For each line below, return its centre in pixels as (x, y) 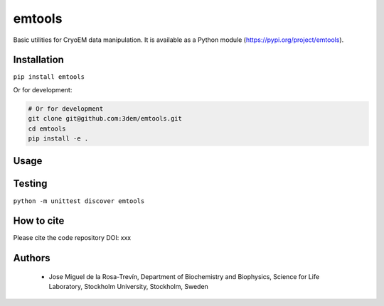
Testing (30, 184)
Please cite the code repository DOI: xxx (72, 238)
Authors (32, 258)
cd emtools (47, 129)
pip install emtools (49, 77)
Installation (38, 60)
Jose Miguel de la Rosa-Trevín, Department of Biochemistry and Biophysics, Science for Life (184, 276)
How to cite (39, 221)
